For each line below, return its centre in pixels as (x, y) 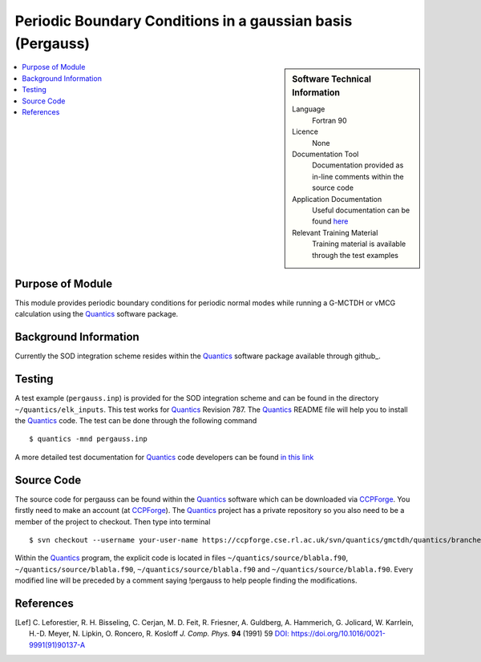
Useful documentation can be (361, 210)
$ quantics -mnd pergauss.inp (89, 439)
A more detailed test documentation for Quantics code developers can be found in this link (164, 457)
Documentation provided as (358, 165)
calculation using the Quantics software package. (97, 314)
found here (330, 221)
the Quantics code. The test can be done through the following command (136, 421)
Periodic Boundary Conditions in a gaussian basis (184, 21)
